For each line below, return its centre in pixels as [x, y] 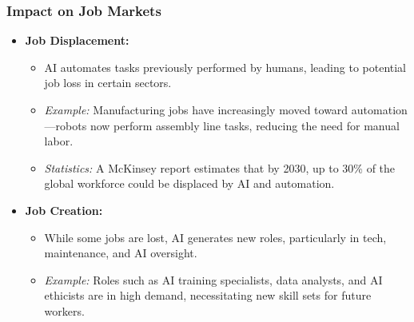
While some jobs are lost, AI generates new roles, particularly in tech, [215, 237]
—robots [66, 125]
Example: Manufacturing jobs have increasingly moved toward [196, 109]
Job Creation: [64, 210]
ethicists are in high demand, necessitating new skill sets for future [208, 295]
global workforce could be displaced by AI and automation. [189, 183]
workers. [64, 310]
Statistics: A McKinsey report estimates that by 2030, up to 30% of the [220, 167]
